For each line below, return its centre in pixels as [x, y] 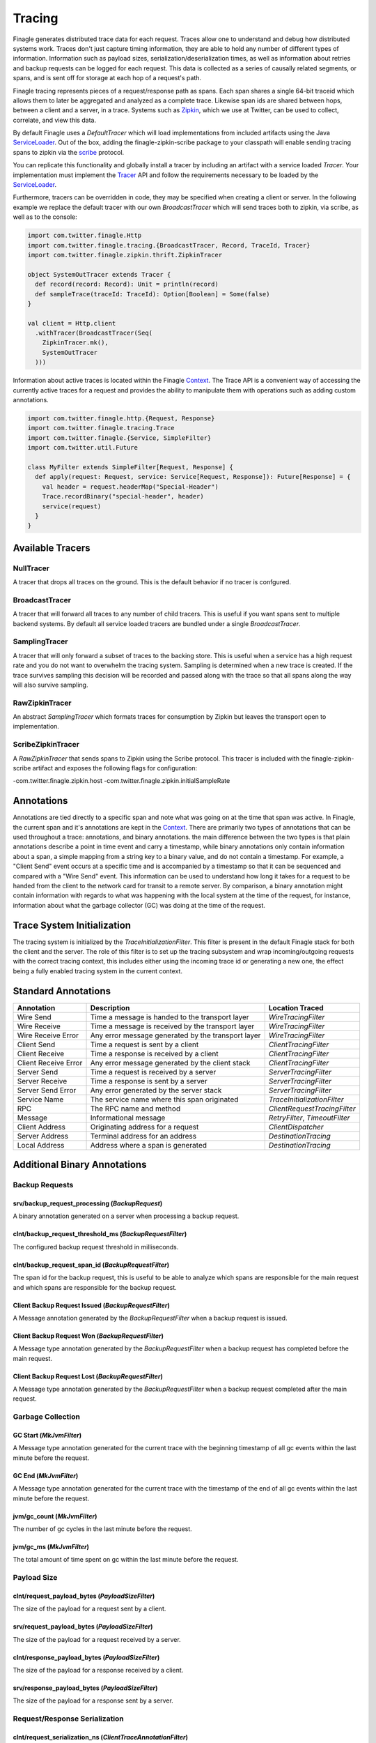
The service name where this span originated [164, 1099]
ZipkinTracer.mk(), [76, 343]
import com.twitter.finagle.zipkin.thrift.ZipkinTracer [125, 255]
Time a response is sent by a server [149, 1081]
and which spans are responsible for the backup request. [95, 1287]
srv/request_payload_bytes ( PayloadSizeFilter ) [83, 1627]
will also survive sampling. [50, 685]
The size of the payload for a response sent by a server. [93, 1700]
